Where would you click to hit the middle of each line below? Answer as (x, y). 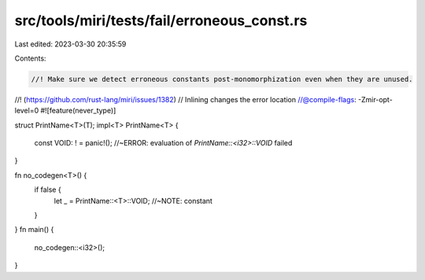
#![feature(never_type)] (78, 111)
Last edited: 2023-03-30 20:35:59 (70, 44)
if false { (48, 190)
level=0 (27, 111)
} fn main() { (34, 230)
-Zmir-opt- (375, 99)
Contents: (30, 58)
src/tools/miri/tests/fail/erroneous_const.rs (161, 20)
